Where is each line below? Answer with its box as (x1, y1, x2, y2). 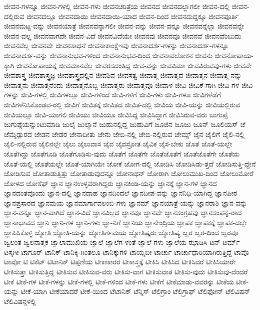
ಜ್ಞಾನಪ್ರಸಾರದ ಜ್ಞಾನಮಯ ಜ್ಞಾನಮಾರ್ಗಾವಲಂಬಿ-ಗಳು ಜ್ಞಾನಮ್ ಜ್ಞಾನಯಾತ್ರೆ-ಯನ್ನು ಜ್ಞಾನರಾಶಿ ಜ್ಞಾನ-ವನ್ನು (4, 197, 247, 208)
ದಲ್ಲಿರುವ (4, 11, 24, 21)
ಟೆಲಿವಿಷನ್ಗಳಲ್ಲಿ (4, 295, 36, 306)
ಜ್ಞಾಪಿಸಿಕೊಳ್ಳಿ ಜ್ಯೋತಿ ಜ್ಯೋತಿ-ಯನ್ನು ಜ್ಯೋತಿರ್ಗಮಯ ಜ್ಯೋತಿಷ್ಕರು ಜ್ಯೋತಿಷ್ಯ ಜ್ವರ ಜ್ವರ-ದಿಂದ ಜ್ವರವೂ (4, 227, 238, 237)
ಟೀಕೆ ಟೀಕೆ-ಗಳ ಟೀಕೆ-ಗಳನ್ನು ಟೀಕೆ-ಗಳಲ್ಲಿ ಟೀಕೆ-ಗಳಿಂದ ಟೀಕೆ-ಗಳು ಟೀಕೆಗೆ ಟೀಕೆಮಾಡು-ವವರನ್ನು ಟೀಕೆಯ (4, 276, 234, 286)
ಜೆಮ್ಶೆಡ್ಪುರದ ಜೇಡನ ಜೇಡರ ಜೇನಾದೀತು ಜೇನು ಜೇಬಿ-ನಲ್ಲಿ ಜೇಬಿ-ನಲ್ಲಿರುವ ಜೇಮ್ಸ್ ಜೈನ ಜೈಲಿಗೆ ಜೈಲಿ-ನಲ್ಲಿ (4, 128, 245, 139)
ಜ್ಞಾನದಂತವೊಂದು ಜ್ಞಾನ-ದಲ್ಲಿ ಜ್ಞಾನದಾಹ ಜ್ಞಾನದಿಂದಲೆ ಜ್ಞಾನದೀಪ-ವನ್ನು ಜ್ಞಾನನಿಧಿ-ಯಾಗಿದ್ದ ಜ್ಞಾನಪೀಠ (4, 188, 237, 198)
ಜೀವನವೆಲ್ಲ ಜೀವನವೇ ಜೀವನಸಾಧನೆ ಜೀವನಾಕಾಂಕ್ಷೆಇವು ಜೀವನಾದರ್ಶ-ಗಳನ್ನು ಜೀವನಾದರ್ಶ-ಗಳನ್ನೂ (4, 40, 229, 51)
